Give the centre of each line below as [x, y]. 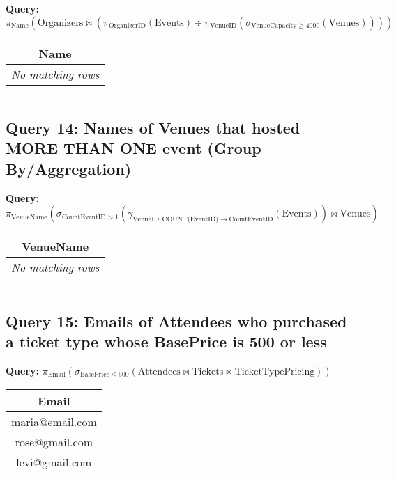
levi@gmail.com [54, 462]
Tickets [208, 371]
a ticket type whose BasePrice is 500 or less [166, 341]
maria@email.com [54, 421]
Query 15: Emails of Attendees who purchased [176, 321]
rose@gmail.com [54, 441]
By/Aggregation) [69, 168]
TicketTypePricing [275, 371]
